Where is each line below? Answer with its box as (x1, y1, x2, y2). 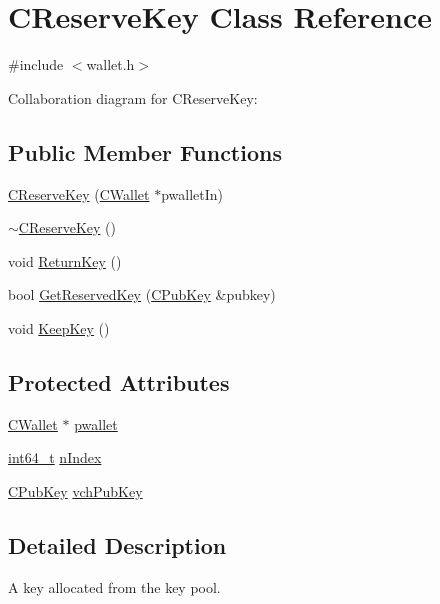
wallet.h (86, 54, 135, 75)
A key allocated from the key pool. (8, 576, 221, 597)
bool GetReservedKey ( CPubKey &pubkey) (8, 284, 276, 305)
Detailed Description (8, 529, 227, 560)
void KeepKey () (8, 317, 110, 338)
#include (8, 54, 64, 75)
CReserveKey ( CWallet (8, 183, 150, 204)
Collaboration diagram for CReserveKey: (8, 87, 258, 108)
